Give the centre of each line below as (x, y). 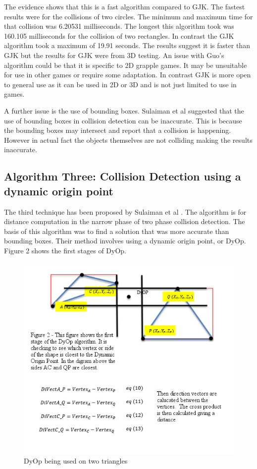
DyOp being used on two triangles (76, 460)
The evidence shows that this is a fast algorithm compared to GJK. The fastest (125, 6)
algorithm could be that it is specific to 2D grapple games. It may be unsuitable (126, 65)
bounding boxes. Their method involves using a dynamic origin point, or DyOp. (125, 241)
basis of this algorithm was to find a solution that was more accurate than (117, 231)
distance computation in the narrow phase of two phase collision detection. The (125, 221)
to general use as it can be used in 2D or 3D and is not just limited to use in (120, 84)
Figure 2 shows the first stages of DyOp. (65, 250)
